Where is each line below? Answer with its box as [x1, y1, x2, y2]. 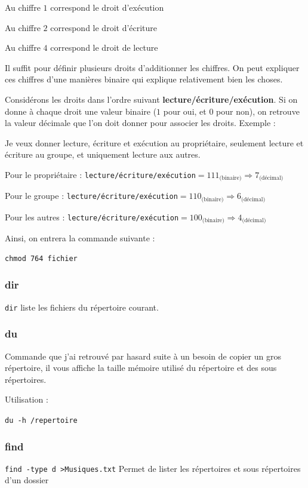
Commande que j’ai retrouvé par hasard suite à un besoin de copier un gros [5, 349, 281, 362]
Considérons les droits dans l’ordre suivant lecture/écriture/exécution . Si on [5, 93, 298, 105]
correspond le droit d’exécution [50, 1, 164, 13]
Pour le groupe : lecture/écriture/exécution [5, 189, 178, 202]
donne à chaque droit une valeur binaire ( [5, 105, 157, 117]
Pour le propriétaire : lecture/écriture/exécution [5, 168, 196, 180]
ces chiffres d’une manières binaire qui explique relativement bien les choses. [5, 73, 283, 85]
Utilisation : [5, 393, 48, 406]
